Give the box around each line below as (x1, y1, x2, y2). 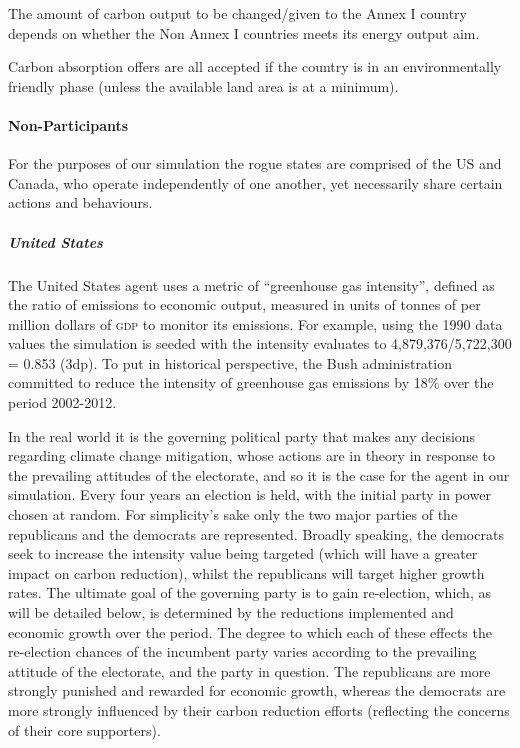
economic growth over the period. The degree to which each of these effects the (8, 621, 492, 642)
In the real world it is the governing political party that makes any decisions (8, 425, 476, 446)
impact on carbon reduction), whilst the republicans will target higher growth (8, 562, 485, 583)
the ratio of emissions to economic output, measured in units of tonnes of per (8, 294, 481, 315)
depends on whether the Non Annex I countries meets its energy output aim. (8, 22, 480, 43)
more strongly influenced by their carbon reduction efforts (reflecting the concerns (8, 699, 510, 720)
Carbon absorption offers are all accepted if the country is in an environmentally (8, 56, 502, 77)
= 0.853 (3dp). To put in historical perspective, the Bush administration (8, 352, 452, 373)
